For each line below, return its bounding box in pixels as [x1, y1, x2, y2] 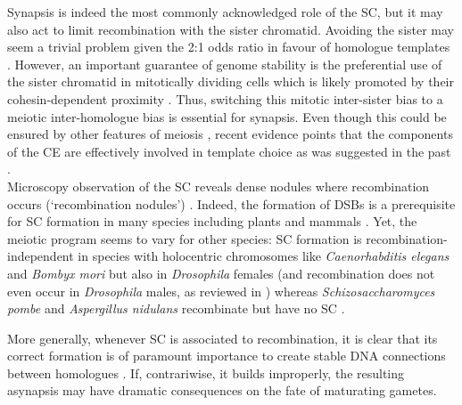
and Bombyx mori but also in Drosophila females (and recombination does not [7, 263, 435, 282]
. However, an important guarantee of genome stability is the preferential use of [7, 54, 442, 73]
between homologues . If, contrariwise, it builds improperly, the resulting [7, 363, 405, 382]
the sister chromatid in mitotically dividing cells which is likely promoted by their [7, 72, 454, 91]
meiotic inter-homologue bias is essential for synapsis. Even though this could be [7, 107, 447, 126]
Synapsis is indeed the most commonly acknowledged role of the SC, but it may [7, 3, 443, 20]
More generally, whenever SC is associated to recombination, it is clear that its [7, 328, 438, 347]
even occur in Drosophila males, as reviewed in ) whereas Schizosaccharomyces [7, 281, 435, 300]
